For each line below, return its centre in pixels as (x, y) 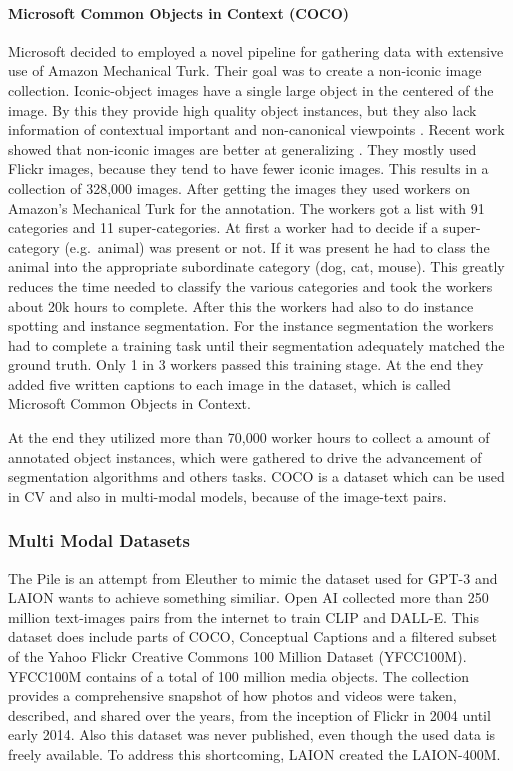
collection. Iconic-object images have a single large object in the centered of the (251, 89)
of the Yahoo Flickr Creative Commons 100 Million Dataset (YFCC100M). (237, 656)
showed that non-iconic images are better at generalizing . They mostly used (242, 148)
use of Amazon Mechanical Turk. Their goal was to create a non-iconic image (245, 70)
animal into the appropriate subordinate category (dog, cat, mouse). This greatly (256, 266)
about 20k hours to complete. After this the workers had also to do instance (241, 305)
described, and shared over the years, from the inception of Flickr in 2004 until (249, 714)
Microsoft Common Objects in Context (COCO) (178, 12)
